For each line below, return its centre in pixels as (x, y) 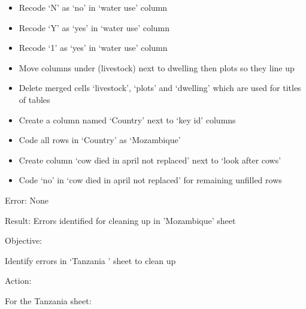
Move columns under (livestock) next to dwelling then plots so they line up (157, 67)
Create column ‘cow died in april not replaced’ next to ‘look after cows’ (150, 160)
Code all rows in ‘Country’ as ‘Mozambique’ (100, 140)
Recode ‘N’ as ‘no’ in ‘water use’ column (93, 7)
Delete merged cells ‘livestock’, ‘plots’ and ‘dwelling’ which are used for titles (160, 88)
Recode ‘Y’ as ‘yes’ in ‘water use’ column (94, 27)
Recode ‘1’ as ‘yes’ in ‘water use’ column (93, 48)
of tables (34, 99)
